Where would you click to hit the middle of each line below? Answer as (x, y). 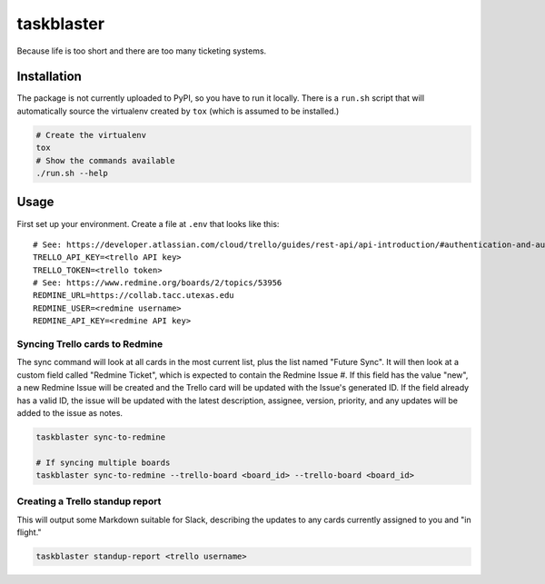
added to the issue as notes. (69, 412)
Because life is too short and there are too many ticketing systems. (142, 51)
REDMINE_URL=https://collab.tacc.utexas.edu (134, 296)
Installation (49, 77)
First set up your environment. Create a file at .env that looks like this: (148, 223)
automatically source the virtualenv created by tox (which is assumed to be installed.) (178, 111)
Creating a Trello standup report (89, 501)
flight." (29, 532)
